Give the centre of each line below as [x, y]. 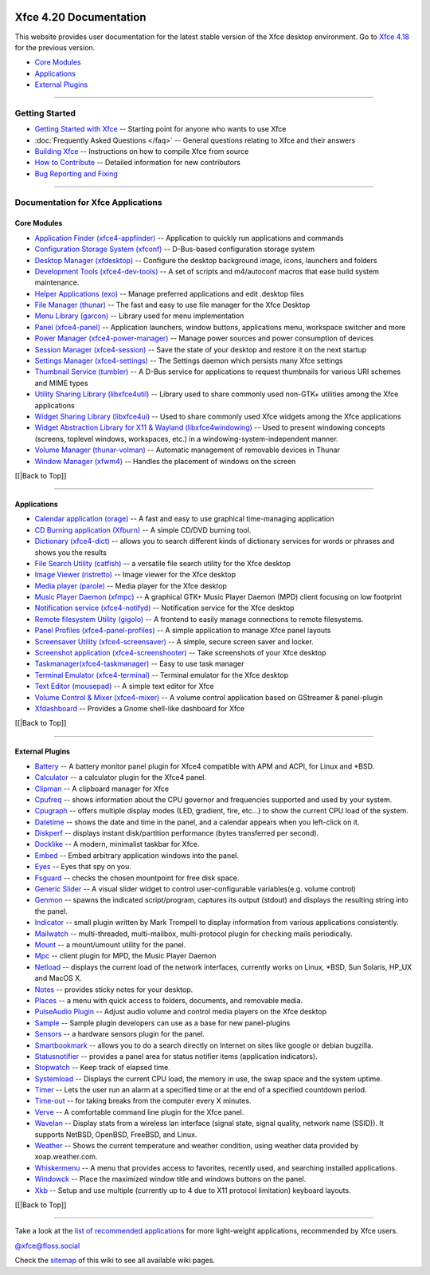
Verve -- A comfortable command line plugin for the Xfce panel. [139, 1112]
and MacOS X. [59, 978]
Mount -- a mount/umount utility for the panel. [110, 944]
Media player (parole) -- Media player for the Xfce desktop [131, 585]
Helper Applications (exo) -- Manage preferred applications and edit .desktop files [169, 293]
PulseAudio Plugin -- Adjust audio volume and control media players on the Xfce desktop [180, 1012]
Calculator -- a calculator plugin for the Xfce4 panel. [121, 777]
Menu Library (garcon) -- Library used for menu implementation [139, 316]
